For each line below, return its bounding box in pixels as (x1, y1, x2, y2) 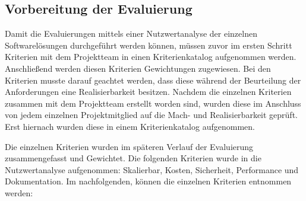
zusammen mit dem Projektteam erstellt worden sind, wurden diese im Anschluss (5, 97, 301, 109)
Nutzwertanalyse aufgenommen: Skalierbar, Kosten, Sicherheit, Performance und (5, 163, 299, 176)
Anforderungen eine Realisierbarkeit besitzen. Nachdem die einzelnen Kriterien (5, 85, 292, 98)
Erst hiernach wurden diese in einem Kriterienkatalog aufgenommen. (5, 120, 255, 132)
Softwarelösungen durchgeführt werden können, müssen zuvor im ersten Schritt (5, 39, 292, 51)
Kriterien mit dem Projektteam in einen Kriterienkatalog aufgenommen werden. (5, 50, 296, 63)
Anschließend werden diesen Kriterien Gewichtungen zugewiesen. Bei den (5, 62, 271, 74)
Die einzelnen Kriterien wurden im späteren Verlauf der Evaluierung (5, 140, 254, 152)
